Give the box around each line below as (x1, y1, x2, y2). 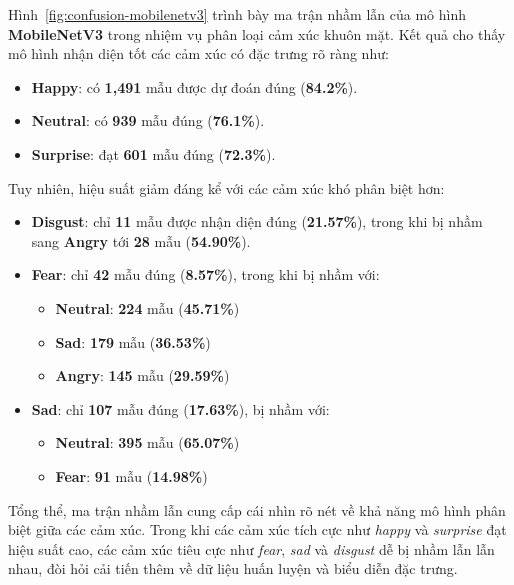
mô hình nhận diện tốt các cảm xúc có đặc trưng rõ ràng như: (8, 43, 389, 64)
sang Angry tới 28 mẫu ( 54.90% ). (31, 230, 251, 251)
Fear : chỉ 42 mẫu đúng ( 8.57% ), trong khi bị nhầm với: (31, 264, 380, 285)
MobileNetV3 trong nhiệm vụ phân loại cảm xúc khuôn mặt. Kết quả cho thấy (8, 23, 506, 44)
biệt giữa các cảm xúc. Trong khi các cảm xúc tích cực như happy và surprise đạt (8, 519, 507, 540)
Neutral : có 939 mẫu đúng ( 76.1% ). (31, 110, 265, 131)
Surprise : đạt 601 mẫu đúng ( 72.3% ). (31, 143, 276, 164)
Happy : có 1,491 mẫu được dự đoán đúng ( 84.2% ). (31, 76, 358, 97)
